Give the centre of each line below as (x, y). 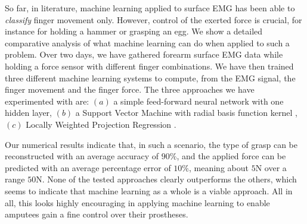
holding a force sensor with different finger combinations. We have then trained (149, 66)
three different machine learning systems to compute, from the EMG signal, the (150, 78)
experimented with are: (47, 101)
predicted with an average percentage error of (88, 167)
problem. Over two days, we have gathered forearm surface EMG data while (144, 54)
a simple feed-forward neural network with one (199, 101)
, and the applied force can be (231, 156)
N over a (271, 167)
